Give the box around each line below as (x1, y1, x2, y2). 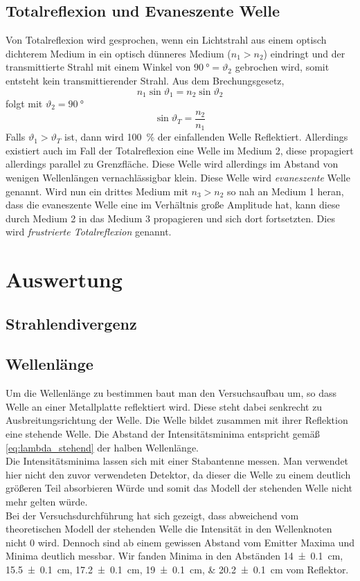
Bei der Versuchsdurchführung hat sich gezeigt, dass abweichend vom (6, 508, 299, 522)
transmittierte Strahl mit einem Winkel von (6, 60, 191, 74)
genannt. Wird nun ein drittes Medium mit (6, 184, 188, 198)
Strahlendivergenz (6, 312, 137, 334)
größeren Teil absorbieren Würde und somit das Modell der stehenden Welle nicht (6, 481, 353, 495)
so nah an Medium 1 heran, (227, 184, 344, 198)
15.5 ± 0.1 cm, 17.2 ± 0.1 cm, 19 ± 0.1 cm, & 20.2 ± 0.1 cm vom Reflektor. (6, 562, 349, 576)
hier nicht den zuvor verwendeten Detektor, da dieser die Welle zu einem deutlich (6, 467, 351, 481)
